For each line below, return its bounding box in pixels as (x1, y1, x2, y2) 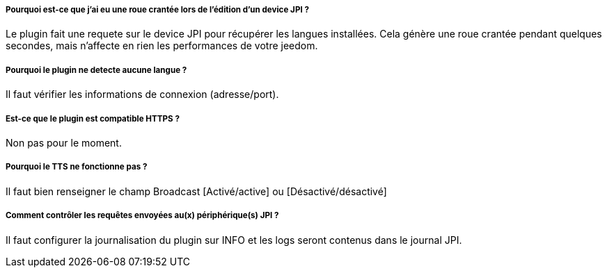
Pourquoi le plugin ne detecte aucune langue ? (6, 65, 187, 75)
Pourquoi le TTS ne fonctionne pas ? (6, 162, 148, 172)
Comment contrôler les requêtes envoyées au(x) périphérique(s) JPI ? (6, 210, 279, 221)
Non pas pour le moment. (6, 136, 122, 149)
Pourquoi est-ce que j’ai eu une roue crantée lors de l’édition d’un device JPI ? (6, 5, 309, 15)
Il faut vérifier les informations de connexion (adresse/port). (6, 88, 279, 101)
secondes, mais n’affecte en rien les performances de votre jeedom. (6, 40, 318, 52)
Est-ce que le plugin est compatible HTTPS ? (6, 113, 180, 124)
